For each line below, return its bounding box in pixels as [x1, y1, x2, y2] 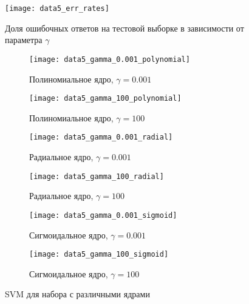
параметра [5, 33, 43, 46]
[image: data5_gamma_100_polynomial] [29, 94, 182, 103]
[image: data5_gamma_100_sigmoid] [29, 250, 169, 259]
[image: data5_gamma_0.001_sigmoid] [29, 211, 177, 220]
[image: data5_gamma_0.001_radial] [29, 133, 173, 142]
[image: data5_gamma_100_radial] [29, 172, 164, 181]
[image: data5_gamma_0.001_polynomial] [29, 55, 190, 64]
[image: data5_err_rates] [5, 4, 109, 13]
